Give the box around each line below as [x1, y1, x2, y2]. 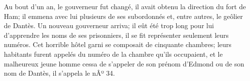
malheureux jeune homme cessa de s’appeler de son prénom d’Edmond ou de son [4, 58, 244, 68]
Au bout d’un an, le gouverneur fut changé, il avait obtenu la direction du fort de [4, 1, 246, 11]
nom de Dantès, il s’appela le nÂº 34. [4, 68, 115, 78]
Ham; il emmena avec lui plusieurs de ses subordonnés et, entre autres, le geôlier [4, 11, 243, 21]
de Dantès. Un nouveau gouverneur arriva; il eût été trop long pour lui [4, 20, 214, 31]
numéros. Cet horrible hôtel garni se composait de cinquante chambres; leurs [4, 39, 232, 49]
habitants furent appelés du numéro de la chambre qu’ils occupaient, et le [4, 49, 223, 59]
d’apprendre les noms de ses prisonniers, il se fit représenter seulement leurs [4, 30, 229, 40]
